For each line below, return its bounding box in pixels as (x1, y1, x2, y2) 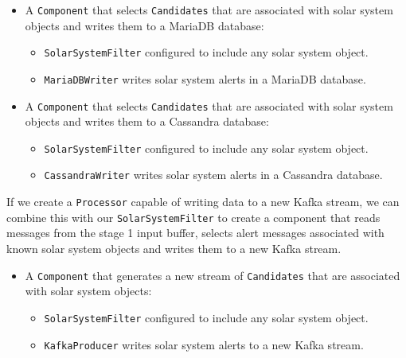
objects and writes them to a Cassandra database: (25, 113, 269, 130)
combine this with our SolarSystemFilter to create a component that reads (6, 208, 381, 225)
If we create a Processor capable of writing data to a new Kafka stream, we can (6, 193, 400, 210)
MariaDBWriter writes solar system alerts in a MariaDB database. (44, 70, 366, 87)
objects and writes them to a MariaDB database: (25, 17, 264, 33)
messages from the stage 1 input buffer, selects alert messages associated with (6, 224, 385, 241)
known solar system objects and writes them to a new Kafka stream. (6, 240, 342, 257)
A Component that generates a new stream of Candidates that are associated (25, 267, 400, 283)
